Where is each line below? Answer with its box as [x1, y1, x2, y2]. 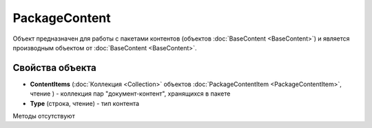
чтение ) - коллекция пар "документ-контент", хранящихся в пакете [30, 89, 231, 98]
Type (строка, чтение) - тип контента [30, 99, 140, 107]
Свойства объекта [12, 62, 96, 74]
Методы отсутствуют [12, 112, 75, 120]
